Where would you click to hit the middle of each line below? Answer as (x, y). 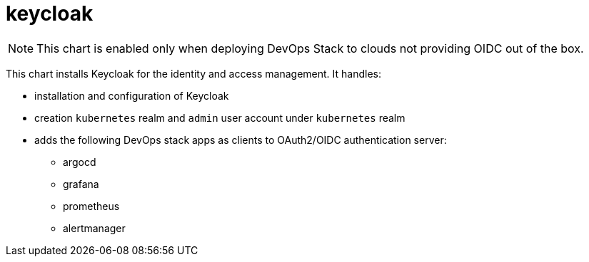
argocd (80, 162)
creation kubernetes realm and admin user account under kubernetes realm (220, 117)
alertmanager (94, 228)
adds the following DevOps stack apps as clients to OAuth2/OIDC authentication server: (241, 140)
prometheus (91, 206)
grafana (81, 184)
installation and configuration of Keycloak (132, 95)
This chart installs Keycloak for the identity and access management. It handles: (194, 73)
